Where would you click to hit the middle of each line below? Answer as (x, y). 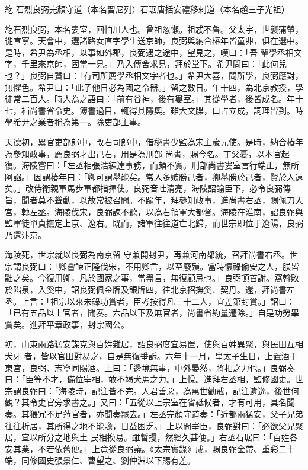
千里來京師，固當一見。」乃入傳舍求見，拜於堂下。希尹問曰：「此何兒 (154, 64)
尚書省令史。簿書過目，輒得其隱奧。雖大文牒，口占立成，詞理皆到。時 (166, 110)
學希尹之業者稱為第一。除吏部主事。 (75, 122)
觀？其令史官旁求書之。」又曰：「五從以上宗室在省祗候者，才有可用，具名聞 (150, 402)
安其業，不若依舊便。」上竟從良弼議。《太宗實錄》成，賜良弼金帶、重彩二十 (150, 448)
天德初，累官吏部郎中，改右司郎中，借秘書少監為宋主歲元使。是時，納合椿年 (154, 141)
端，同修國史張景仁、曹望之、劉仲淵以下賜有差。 (100, 460)
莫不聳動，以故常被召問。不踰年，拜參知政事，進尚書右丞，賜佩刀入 (170, 199)
